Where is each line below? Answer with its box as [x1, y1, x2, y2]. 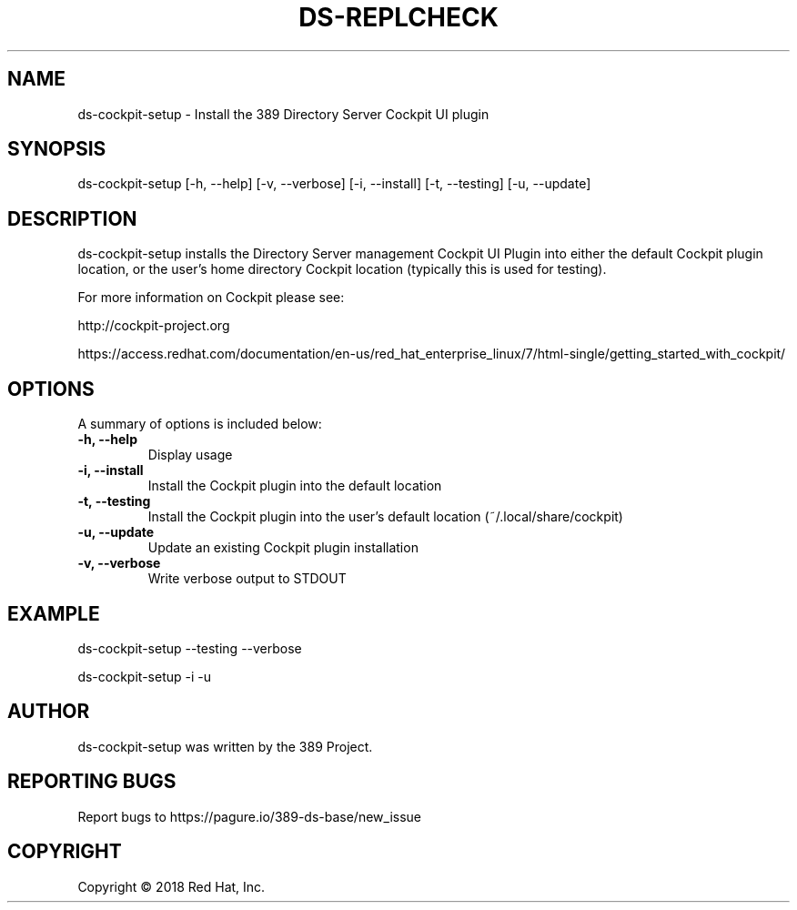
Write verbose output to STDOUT [147, 571, 347, 587]
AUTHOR [7, 700, 90, 723]
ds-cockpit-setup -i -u [77, 668, 211, 684]
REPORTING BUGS [7, 770, 177, 794]
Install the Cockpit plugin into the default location [147, 478, 442, 494]
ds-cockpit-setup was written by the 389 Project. [77, 738, 373, 754]
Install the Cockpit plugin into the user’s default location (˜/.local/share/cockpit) [147, 509, 623, 525]
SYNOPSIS [7, 137, 106, 161]
